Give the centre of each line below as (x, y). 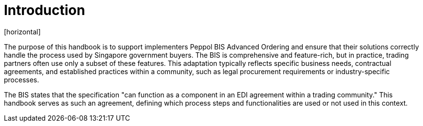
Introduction (45, 10)
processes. (22, 79)
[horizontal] (22, 31)
